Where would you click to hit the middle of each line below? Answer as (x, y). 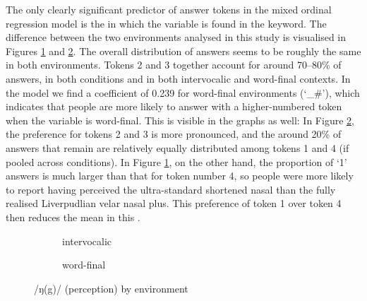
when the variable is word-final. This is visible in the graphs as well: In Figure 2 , (180, 120)
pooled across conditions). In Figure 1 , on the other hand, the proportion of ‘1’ (176, 161)
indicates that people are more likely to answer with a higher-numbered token (174, 106)
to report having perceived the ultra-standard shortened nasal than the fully (171, 189)
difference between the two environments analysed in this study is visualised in (176, 37)
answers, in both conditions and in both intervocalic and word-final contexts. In (178, 78)
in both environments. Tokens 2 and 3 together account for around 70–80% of (174, 65)
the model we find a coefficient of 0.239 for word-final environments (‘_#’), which (183, 92)
